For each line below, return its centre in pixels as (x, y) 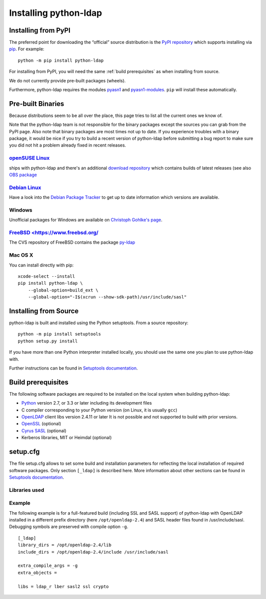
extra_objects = (37, 573)
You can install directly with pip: (41, 265)
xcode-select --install (47, 276)
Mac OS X (21, 255)
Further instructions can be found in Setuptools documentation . (73, 368)
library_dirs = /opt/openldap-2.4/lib (65, 545)
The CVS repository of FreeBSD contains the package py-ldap (72, 242)
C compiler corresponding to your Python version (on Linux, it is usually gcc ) (99, 410)
